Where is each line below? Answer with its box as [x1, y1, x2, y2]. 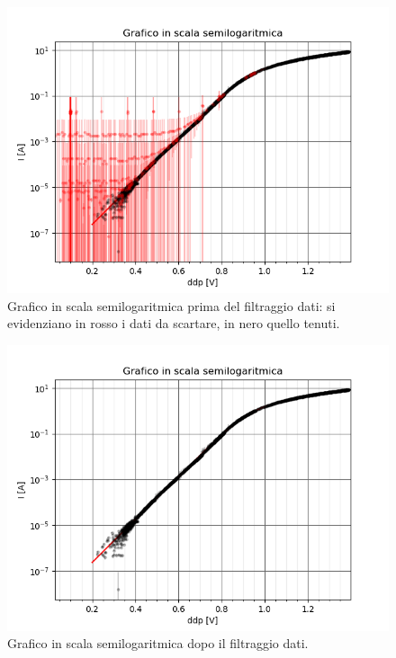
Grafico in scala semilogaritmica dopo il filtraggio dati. [7, 634, 309, 653]
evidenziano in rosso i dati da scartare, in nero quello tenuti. [7, 314, 340, 333]
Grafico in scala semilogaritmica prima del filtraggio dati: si [7, 296, 336, 315]
